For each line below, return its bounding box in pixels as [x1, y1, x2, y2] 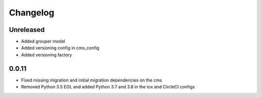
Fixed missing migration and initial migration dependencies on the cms [21, 77, 162, 83]
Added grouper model [21, 39, 65, 44]
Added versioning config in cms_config [21, 45, 99, 51]
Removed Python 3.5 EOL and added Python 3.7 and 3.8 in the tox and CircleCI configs [21, 84, 195, 90]
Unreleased [9, 26, 45, 34]
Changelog [9, 7, 54, 18]
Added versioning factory [21, 52, 72, 57]
